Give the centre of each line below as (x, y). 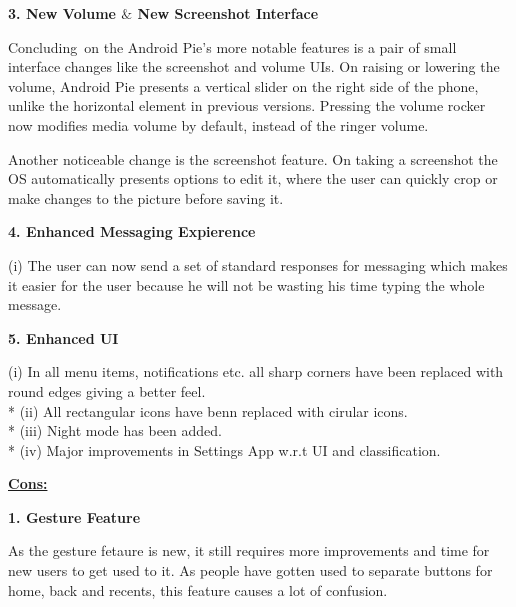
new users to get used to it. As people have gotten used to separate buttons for (250, 570)
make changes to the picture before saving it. (146, 197)
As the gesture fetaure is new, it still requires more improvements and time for (249, 550)
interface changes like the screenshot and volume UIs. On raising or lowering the (254, 66)
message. (35, 304)
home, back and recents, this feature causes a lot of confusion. (198, 589)
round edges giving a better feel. (107, 390)
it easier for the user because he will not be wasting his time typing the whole (246, 284)
